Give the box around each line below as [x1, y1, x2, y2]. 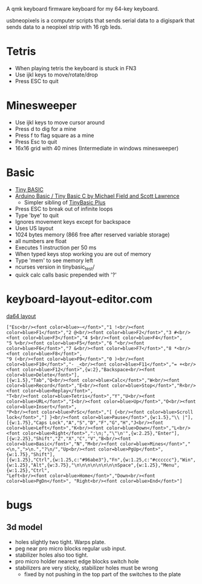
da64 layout [6, 312, 36, 320]
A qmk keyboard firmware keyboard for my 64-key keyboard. [6, 5, 159, 12]
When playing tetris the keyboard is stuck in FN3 [15, 64, 137, 72]
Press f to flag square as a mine [15, 132, 94, 139]
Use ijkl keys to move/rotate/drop [15, 71, 99, 78]
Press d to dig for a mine [15, 125, 77, 132]
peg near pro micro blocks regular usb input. [15, 545, 126, 552]
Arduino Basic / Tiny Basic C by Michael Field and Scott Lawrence [15, 192, 180, 200]
